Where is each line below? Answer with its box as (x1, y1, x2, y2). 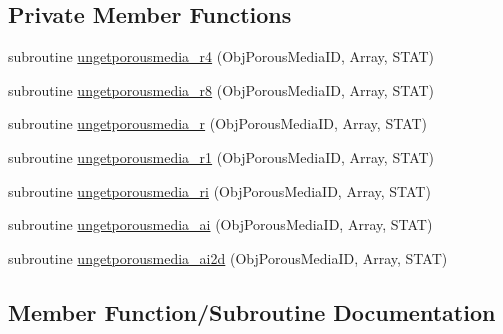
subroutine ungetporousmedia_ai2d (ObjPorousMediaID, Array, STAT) (8, 247, 448, 268)
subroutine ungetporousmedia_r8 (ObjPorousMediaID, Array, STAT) (8, 79, 435, 100)
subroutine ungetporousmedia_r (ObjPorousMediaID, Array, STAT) (8, 113, 428, 134)
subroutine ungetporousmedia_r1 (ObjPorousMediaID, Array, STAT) (8, 146, 435, 167)
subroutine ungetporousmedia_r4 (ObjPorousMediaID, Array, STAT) (8, 46, 435, 67)
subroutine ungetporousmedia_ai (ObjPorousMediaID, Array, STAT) (8, 214, 433, 235)
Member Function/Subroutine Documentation (8, 296, 496, 327)
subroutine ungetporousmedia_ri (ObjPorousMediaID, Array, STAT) (8, 180, 431, 201)
